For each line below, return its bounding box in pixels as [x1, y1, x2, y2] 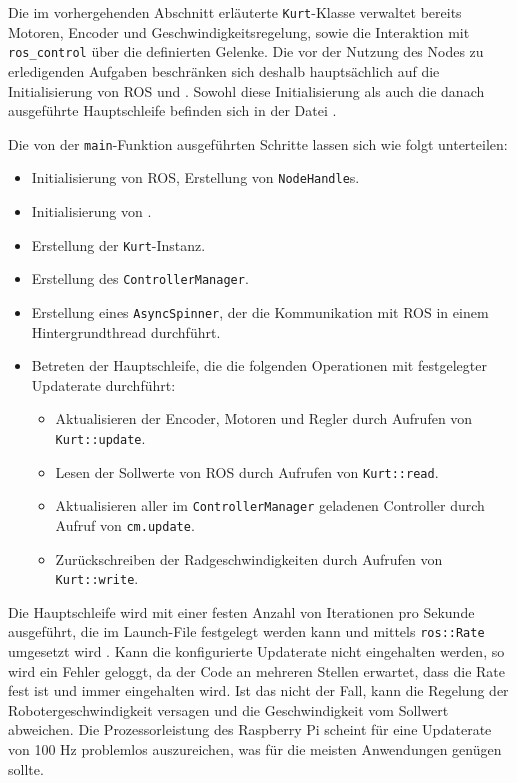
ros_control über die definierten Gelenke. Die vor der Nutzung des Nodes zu [8, 41, 484, 62]
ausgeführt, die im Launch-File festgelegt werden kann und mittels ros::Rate [8, 621, 485, 642]
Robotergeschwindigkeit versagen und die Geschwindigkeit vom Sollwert [8, 699, 449, 720]
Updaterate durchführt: [31, 374, 176, 395]
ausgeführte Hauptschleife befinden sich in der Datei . [8, 100, 337, 121]
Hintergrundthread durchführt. [31, 321, 221, 342]
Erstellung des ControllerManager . [31, 268, 249, 289]
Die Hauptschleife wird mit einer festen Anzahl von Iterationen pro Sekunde [8, 601, 475, 622]
